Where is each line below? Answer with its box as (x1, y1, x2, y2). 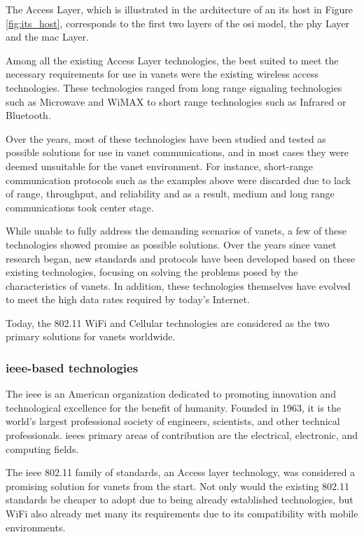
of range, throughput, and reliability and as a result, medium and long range (6, 186, 335, 201)
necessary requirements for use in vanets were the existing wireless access (6, 67, 318, 81)
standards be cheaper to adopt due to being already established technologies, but (6, 492, 353, 507)
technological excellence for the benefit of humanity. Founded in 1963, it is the (6, 400, 342, 414)
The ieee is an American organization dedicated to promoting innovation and (6, 386, 336, 401)
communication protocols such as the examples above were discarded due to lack (6, 172, 351, 187)
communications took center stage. (6, 200, 154, 214)
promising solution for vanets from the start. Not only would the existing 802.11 (6, 478, 349, 493)
